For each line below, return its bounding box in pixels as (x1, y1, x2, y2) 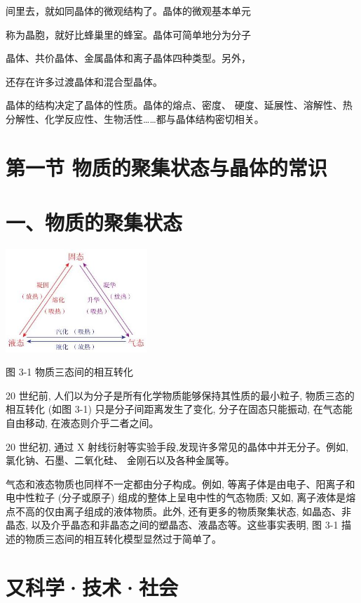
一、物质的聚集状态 (6, 208, 183, 237)
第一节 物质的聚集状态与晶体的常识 (6, 152, 327, 181)
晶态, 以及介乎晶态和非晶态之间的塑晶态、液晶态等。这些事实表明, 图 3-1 (6, 517, 339, 532)
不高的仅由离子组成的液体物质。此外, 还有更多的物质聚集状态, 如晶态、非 (15, 503, 352, 518)
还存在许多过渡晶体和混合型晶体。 (6, 74, 163, 88)
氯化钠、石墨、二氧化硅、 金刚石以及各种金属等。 (6, 453, 235, 468)
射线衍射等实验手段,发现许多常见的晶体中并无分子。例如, (88, 439, 348, 453)
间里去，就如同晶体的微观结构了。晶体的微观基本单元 (6, 4, 251, 18)
